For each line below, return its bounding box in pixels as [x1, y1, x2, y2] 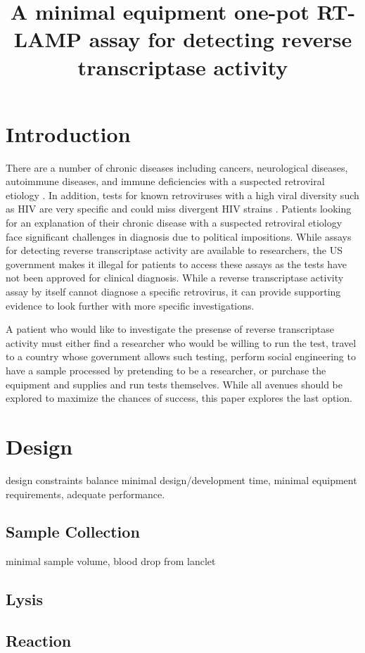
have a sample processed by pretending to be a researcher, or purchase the [6, 363, 326, 377]
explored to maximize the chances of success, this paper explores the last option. [6, 391, 352, 405]
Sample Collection [6, 521, 140, 543]
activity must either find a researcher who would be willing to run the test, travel [6, 335, 357, 350]
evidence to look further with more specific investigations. [6, 298, 255, 312]
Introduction [6, 119, 131, 148]
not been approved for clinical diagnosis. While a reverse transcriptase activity [6, 270, 344, 285]
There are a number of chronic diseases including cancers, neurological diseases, [6, 160, 348, 175]
